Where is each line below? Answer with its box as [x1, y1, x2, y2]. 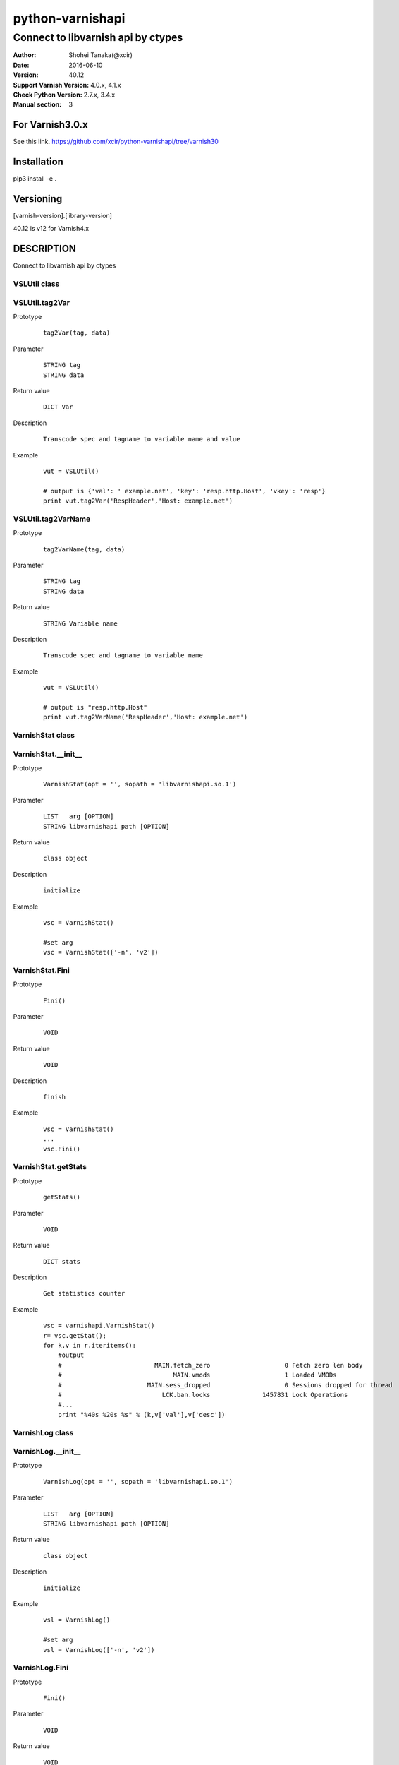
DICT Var [43, 403, 73, 411]
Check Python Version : [13, 90, 82, 99]
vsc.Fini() [43, 1144, 81, 1153]
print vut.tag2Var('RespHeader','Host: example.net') [43, 497, 233, 505]
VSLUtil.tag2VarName [13, 514, 91, 524]
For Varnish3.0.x [13, 119, 88, 131]
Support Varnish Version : [13, 80, 90, 89]
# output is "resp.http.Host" [43, 703, 148, 711]
